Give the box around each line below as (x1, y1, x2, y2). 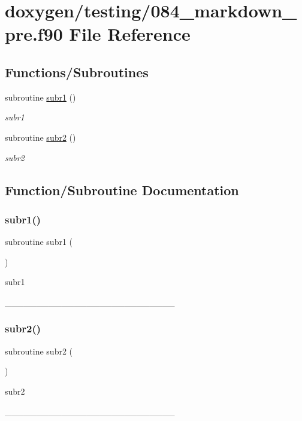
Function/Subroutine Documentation (5, 180, 239, 199)
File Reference (69, 22, 191, 46)
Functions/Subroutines (5, 62, 149, 81)
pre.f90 (5, 22, 63, 46)
